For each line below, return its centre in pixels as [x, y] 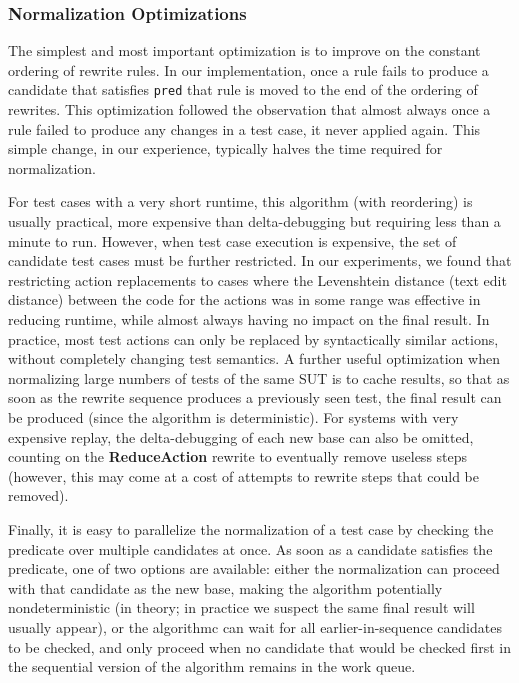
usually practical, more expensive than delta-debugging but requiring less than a [254, 221]
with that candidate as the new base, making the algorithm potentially [225, 587]
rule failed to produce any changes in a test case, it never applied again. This [244, 128]
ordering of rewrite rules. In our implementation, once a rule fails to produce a [248, 69]
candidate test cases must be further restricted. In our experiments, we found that [260, 260]
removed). [38, 495]
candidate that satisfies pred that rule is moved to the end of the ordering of [243, 89]
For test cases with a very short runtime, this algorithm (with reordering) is [240, 201]
